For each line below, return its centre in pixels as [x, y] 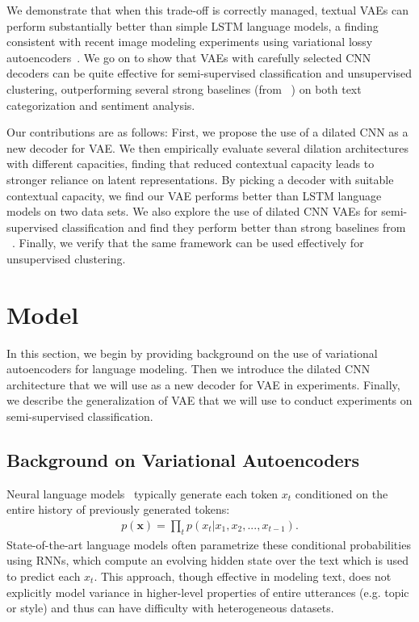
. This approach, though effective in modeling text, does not [243, 576]
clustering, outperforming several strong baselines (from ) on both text [184, 88]
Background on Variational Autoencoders [183, 459]
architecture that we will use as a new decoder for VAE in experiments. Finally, [203, 384]
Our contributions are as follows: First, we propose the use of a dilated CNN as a [207, 132]
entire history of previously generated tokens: [118, 509]
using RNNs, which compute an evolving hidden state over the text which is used [207, 560]
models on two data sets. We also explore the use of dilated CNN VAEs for [192, 211]
